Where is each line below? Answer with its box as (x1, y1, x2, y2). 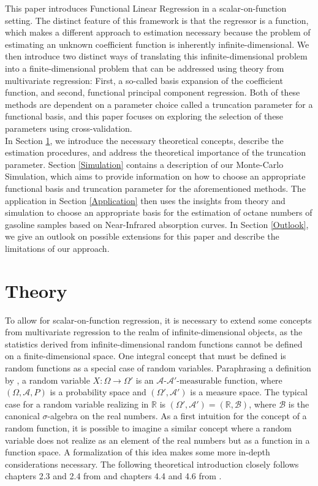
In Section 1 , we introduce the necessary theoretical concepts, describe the (5, 134, 284, 146)
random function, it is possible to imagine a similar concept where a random (5, 421, 292, 434)
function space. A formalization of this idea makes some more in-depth (5, 446, 270, 458)
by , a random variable (5, 373, 90, 386)
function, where (224, 373, 282, 386)
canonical (5, 409, 40, 422)
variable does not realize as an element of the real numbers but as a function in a (5, 433, 310, 446)
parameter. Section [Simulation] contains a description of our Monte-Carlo (5, 158, 284, 170)
